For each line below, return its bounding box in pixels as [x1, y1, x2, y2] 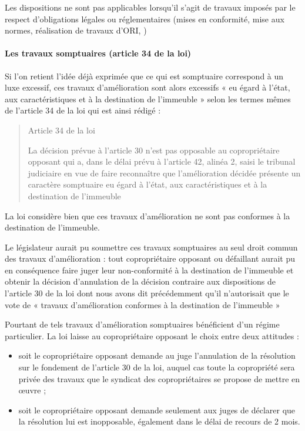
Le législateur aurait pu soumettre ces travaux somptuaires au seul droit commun [5, 240, 298, 253]
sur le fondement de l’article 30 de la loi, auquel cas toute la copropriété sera [18, 361, 295, 373]
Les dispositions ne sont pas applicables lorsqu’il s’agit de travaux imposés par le [5, 1, 296, 13]
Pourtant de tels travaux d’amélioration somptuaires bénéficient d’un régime [5, 318, 280, 330]
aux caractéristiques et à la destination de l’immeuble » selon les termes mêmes [5, 92, 291, 105]
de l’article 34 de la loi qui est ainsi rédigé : [5, 104, 161, 116]
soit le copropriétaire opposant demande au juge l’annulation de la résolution [18, 349, 296, 362]
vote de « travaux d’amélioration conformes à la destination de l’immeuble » [5, 298, 280, 310]
